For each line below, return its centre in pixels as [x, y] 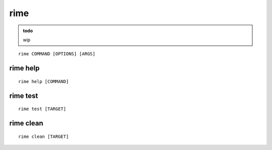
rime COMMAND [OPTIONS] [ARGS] [57, 54]
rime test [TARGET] [42, 109]
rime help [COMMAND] [44, 81]
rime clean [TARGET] [44, 136]
